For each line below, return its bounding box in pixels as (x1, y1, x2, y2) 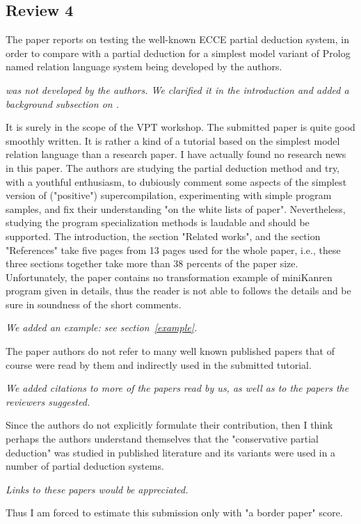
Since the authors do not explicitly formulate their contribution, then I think (6, 418, 333, 432)
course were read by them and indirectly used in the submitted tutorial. (6, 357, 312, 372)
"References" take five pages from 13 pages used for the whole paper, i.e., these (6, 242, 341, 257)
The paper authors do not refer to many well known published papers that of (6, 344, 335, 358)
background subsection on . (6, 96, 119, 111)
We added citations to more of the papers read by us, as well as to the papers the (6, 381, 349, 395)
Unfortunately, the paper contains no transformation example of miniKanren (6, 269, 332, 284)
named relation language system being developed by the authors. (6, 59, 282, 74)
